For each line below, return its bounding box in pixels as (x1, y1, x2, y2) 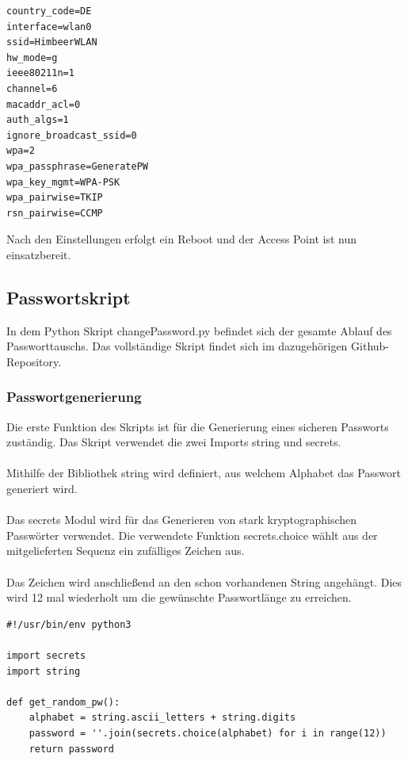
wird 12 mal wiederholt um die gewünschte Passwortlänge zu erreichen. (6, 589, 352, 606)
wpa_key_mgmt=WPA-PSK (6, 176, 120, 188)
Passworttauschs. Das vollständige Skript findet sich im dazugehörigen (6, 338, 348, 354)
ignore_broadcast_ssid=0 (6, 129, 137, 141)
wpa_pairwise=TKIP (6, 192, 103, 204)
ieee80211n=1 (6, 67, 74, 79)
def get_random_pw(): (6, 696, 120, 708)
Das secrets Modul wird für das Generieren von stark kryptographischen (6, 511, 357, 528)
